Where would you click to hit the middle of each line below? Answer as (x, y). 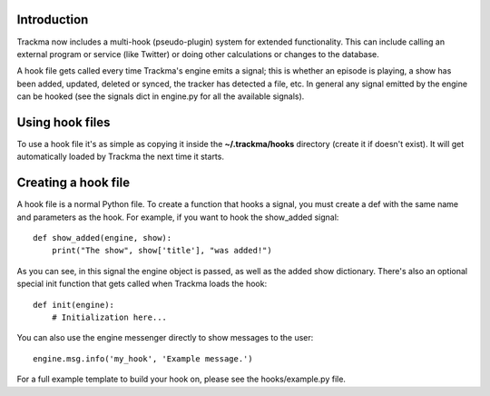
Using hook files (64, 122)
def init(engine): (74, 305)
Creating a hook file (73, 183)
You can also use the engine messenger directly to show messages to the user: (165, 338)
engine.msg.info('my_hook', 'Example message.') (143, 358)
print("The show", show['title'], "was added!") (162, 251)
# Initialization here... (109, 317)
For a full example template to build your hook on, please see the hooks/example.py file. (181, 379)
